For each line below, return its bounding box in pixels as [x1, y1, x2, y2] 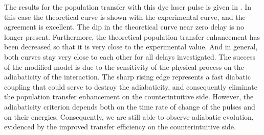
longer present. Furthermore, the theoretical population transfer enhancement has [4, 31, 260, 42]
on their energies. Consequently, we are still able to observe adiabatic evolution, [4, 111, 254, 122]
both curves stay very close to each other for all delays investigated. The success [4, 51, 256, 62]
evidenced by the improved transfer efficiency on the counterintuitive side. [4, 121, 236, 132]
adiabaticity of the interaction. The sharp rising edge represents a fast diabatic [4, 71, 251, 82]
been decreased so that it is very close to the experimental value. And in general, [4, 41, 258, 52]
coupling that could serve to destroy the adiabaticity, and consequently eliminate [4, 81, 257, 92]
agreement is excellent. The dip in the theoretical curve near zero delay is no [4, 21, 244, 32]
